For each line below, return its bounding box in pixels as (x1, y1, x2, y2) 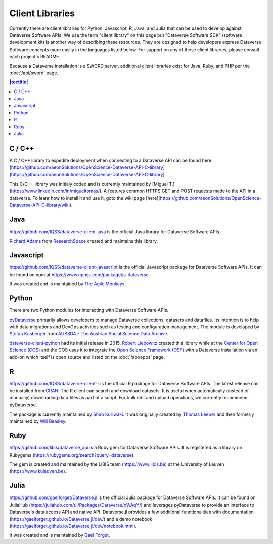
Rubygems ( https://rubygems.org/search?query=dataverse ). (9, 451, 135, 458)
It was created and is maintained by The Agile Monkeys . (9, 281, 126, 287)
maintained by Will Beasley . (9, 418, 67, 424)
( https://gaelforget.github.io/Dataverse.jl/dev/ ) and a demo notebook (9, 516, 153, 522)
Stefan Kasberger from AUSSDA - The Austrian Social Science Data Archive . (9, 331, 169, 337)
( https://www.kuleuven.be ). (9, 468, 67, 474)
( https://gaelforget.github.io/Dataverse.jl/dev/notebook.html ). (9, 523, 137, 529)
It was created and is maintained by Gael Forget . (9, 532, 110, 538)
